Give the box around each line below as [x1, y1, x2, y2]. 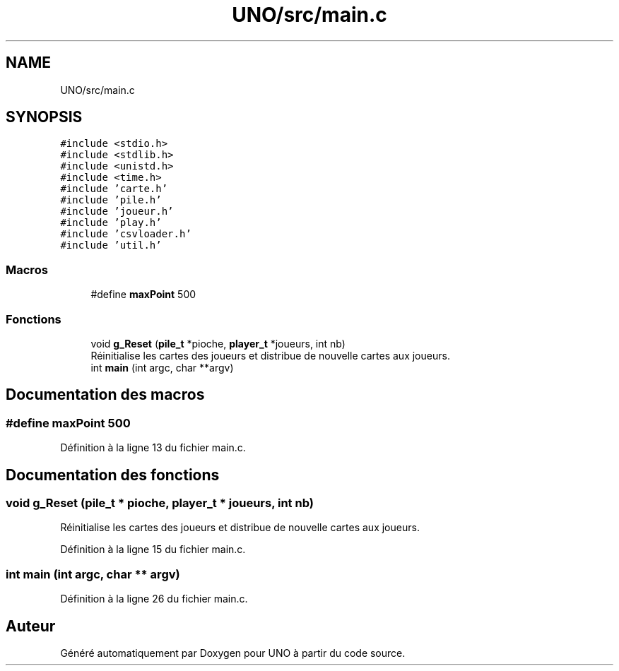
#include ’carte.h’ [60, 183, 168, 195]
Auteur [6, 617, 56, 635]
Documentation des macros [6, 386, 205, 404]
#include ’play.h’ [60, 217, 162, 229]
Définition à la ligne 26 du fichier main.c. [60, 593, 248, 605]
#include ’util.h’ [60, 239, 162, 251]
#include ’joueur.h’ [60, 206, 174, 218]
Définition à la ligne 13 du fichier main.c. [60, 441, 246, 454]
